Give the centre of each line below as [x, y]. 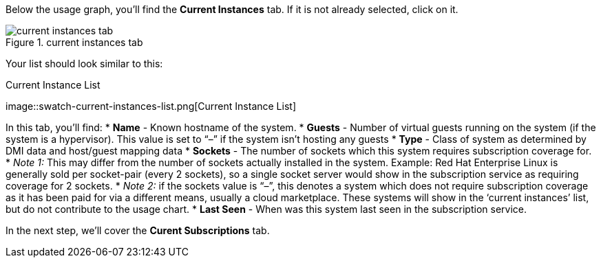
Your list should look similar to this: [84, 64]
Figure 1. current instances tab [74, 42]
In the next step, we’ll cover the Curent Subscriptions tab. [138, 230]
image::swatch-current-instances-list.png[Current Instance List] [151, 106]
